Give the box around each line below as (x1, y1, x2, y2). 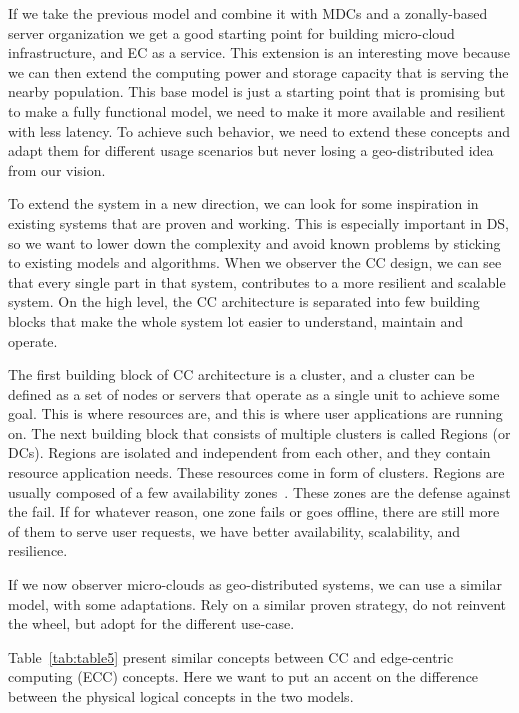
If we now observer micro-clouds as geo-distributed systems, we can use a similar (8, 574, 502, 595)
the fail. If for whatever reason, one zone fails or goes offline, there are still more (8, 501, 500, 522)
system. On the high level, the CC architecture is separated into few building (8, 291, 480, 312)
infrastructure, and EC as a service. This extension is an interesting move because (8, 42, 510, 63)
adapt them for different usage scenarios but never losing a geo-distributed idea (8, 140, 494, 161)
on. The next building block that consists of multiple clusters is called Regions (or (8, 422, 511, 443)
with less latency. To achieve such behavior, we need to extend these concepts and (8, 120, 511, 141)
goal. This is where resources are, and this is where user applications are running (8, 403, 503, 424)
